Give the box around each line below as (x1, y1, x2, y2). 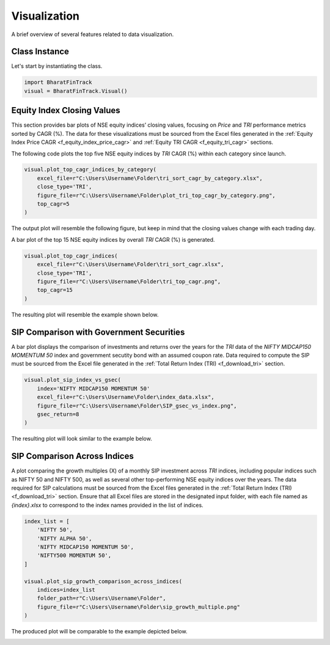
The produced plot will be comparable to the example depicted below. (11, 628, 188, 635)
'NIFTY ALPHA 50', (37, 535, 92, 542)
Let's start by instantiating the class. (11, 62, 103, 70)
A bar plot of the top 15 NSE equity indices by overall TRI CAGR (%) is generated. (11, 236, 215, 243)
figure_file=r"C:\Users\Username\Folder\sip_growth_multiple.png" (37, 603, 241, 610)
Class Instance (11, 47, 70, 57)
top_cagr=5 (37, 201, 70, 207)
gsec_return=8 (37, 411, 79, 417)
